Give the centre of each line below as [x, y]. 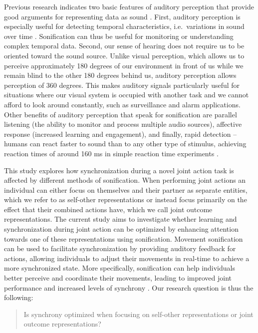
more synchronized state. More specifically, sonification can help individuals [120, 268]
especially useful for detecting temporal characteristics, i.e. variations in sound [124, 26]
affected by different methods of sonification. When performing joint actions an [125, 180]
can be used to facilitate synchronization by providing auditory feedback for [120, 248]
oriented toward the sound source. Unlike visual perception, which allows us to [124, 55]
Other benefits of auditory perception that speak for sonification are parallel [121, 114]
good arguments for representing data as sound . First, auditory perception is [122, 16]
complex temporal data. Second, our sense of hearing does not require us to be [124, 46]
